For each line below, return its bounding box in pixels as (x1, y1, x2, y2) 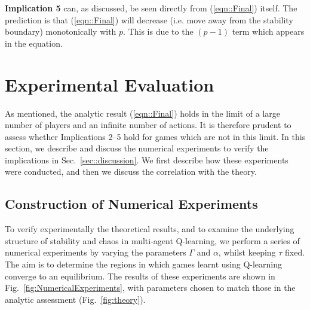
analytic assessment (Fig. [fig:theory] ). (5, 293, 146, 305)
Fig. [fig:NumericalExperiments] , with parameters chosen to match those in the (5, 281, 296, 294)
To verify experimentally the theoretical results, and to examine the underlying (5, 223, 294, 235)
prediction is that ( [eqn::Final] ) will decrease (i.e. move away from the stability (5, 13, 293, 26)
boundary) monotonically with (5, 25, 116, 38)
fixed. (285, 246, 305, 259)
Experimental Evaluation (5, 72, 214, 96)
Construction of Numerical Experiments (5, 194, 258, 213)
